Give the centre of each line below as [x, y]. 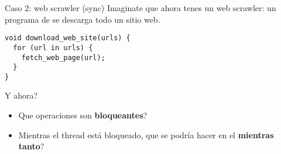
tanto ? [31, 146]
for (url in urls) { [53, 48]
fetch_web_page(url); [63, 57]
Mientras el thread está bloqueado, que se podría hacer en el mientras [146, 134]
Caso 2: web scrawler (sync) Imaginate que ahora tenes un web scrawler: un [140, 8]
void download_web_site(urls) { [68, 38]
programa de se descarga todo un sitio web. [83, 19]
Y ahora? [21, 95]
